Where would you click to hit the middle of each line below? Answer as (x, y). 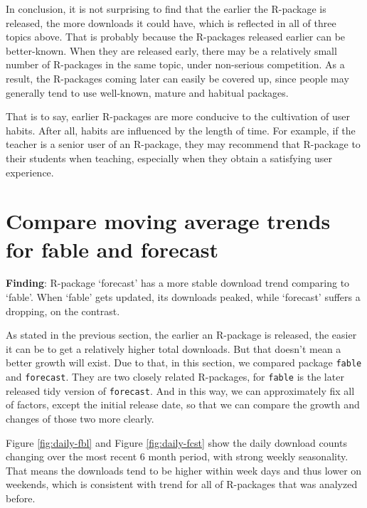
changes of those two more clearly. (80, 418)
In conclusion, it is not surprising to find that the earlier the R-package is (166, 9)
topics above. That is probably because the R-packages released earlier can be (176, 37)
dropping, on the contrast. (63, 311)
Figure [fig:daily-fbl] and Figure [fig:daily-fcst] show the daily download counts (176, 442)
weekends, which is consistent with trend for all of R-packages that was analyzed (182, 484)
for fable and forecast (112, 249)
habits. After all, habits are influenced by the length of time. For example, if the (181, 130)
